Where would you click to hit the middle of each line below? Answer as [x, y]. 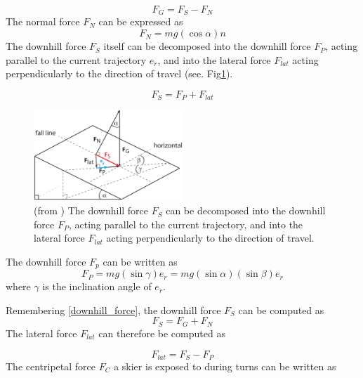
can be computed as [281, 309]
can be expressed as [141, 21]
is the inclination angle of [97, 286]
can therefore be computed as [162, 333]
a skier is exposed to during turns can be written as [225, 366]
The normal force [43, 21]
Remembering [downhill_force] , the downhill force [113, 309]
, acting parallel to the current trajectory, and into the [186, 224]
